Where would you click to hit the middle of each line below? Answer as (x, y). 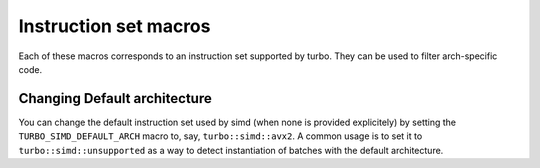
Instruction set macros (114, 26)
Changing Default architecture (115, 98)
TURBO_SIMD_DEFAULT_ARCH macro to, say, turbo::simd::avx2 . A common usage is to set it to (220, 136)
